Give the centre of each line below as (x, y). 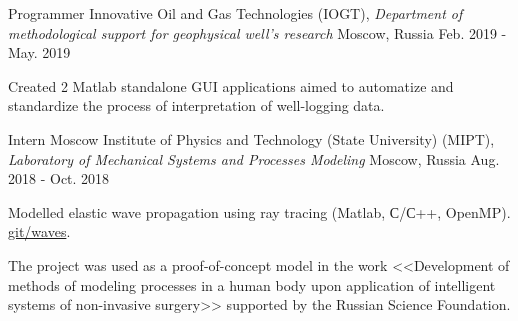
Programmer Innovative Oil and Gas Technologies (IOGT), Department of (235, 13)
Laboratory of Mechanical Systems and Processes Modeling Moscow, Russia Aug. (254, 158)
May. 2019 (39, 52)
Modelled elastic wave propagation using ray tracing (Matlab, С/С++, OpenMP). (259, 211)
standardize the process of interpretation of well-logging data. (196, 105)
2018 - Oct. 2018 (59, 178)
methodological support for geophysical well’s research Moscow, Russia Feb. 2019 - (257, 32)
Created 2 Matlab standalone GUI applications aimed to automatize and (231, 85)
